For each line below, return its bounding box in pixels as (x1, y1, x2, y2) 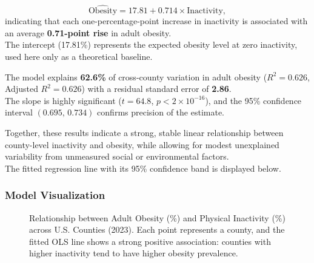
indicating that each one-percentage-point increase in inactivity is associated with (5, 15, 308, 27)
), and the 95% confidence (205, 94, 302, 106)
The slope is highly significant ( (5, 94, 122, 106)
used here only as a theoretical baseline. (5, 50, 153, 62)
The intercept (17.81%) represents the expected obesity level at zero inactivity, (5, 38, 298, 51)
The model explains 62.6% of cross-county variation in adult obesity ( (5, 70, 267, 83)
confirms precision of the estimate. (97, 106, 225, 119)
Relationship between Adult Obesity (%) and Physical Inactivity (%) (29, 211, 286, 224)
